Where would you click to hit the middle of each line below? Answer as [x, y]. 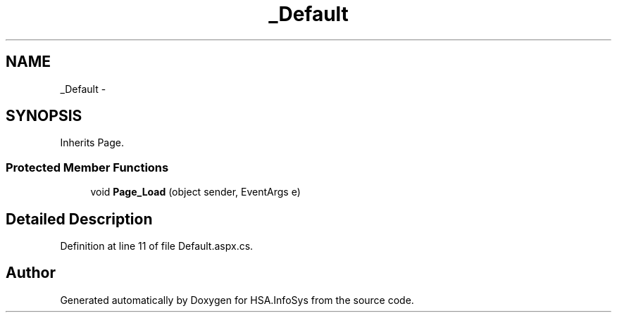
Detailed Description [79, 219]
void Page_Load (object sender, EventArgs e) [195, 192]
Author [31, 273]
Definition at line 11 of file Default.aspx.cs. [157, 246]
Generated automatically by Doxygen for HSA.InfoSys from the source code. [237, 300]
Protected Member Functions [87, 167]
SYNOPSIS [44, 116]
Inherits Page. [92, 143]
